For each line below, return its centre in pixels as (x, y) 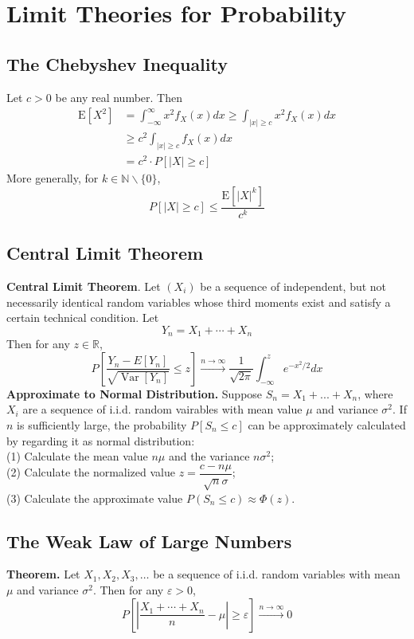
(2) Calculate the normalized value (91, 472)
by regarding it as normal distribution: (101, 440)
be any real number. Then (119, 97)
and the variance (209, 456)
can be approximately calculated (327, 424)
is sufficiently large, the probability (102, 424)
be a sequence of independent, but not (293, 286)
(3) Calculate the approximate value (95, 498)
